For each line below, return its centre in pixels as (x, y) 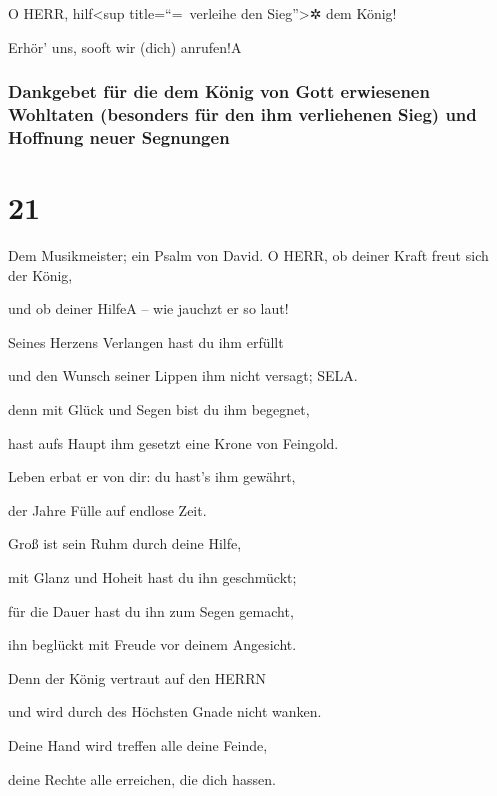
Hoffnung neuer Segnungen (119, 136)
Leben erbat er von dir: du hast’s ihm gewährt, (152, 476)
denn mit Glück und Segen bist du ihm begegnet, (159, 408)
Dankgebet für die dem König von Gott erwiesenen (219, 91)
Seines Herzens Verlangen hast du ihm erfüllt (146, 341)
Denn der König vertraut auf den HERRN (137, 677)
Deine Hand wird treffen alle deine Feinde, (138, 744)
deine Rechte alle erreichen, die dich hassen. (142, 778)
